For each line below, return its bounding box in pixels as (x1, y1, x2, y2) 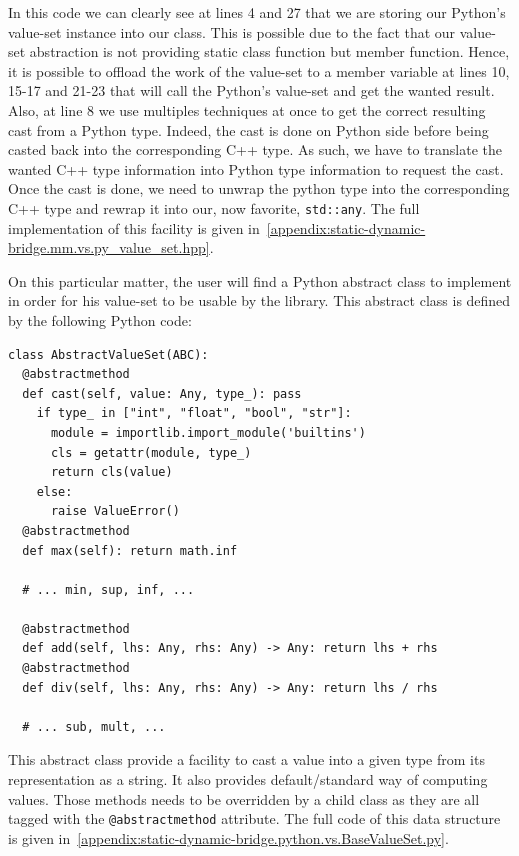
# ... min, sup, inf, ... (22, 582, 195, 597)
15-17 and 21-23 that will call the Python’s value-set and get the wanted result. (8, 80, 495, 101)
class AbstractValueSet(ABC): (8, 347, 209, 362)
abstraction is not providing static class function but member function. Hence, (29, 41, 510, 62)
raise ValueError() (50, 504, 180, 519)
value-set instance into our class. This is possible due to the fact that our (8, 21, 456, 42)
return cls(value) (50, 465, 173, 480)
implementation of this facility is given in (8, 217, 260, 238)
